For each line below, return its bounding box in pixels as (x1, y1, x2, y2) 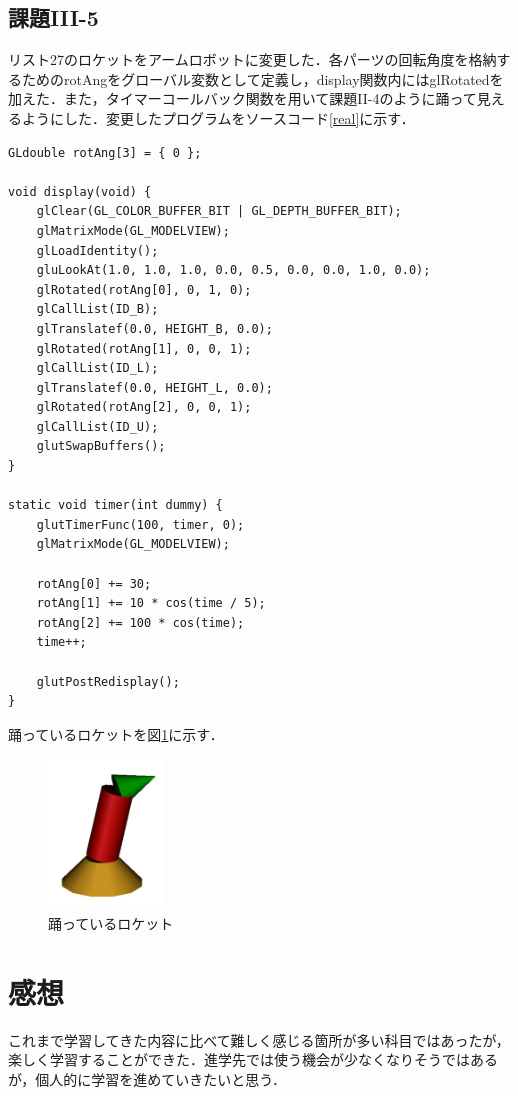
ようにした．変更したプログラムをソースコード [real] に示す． (21, 107, 415, 128)
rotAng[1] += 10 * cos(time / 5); (36, 596, 266, 611)
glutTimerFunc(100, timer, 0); (36, 517, 245, 532)
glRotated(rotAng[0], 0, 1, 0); (36, 282, 252, 297)
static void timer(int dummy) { (8, 498, 223, 513)
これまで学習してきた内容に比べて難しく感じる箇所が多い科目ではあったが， (8, 1029, 510, 1050)
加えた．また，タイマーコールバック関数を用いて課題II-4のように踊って (8, 88, 477, 109)
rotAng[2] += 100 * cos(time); (36, 615, 245, 630)
